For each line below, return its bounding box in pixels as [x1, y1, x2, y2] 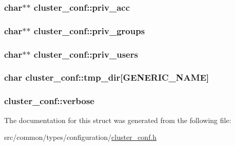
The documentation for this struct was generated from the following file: [4, 114, 231, 125]
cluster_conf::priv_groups [33, 24, 145, 37]
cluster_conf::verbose [4, 94, 94, 107]
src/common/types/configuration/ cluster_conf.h [4, 132, 157, 142]
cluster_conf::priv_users [33, 47, 138, 60]
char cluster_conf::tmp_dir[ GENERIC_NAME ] [4, 71, 209, 84]
